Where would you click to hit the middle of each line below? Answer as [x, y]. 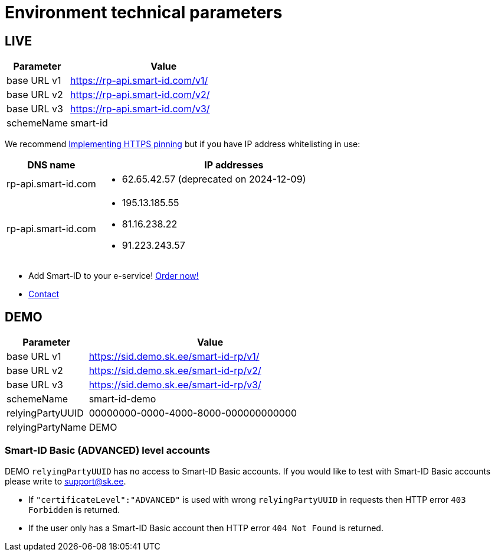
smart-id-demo [122, 399]
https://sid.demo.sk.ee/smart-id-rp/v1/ [174, 357]
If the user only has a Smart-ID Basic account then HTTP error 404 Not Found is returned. [206, 528]
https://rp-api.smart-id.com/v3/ [140, 109]
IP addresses [234, 165]
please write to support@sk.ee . [65, 481]
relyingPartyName [47, 427]
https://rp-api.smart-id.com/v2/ [140, 95]
